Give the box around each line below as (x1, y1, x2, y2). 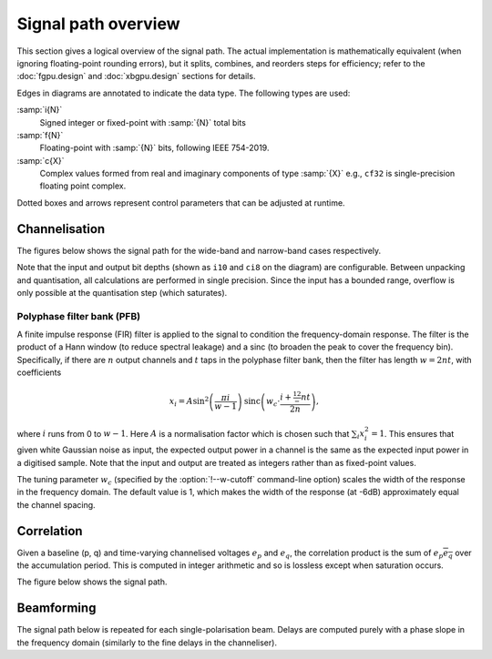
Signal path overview (16, 14, 181, 34)
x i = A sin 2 (169, 394, 210, 409)
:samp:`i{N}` (16, 105, 63, 116)
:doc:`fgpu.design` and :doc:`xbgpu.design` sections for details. (16, 71, 256, 82)
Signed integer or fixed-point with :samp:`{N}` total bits (39, 117, 246, 127)
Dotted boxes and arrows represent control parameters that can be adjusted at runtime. (16, 197, 345, 208)
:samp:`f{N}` (16, 129, 64, 140)
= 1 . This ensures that (370, 428, 455, 439)
